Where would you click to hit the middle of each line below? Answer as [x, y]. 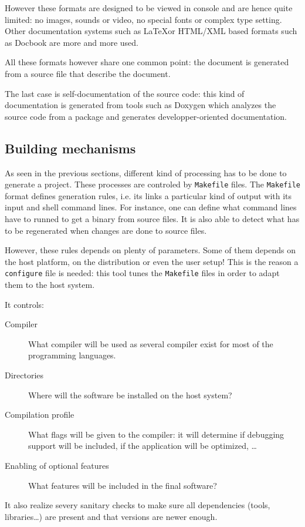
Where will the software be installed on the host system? [130, 395]
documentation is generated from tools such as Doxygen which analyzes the [140, 105]
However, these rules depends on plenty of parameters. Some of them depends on [150, 250]
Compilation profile [40, 414]
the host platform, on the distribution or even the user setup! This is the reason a [152, 261]
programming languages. [72, 355]
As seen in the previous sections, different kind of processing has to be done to [146, 172]
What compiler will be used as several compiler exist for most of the [151, 343]
